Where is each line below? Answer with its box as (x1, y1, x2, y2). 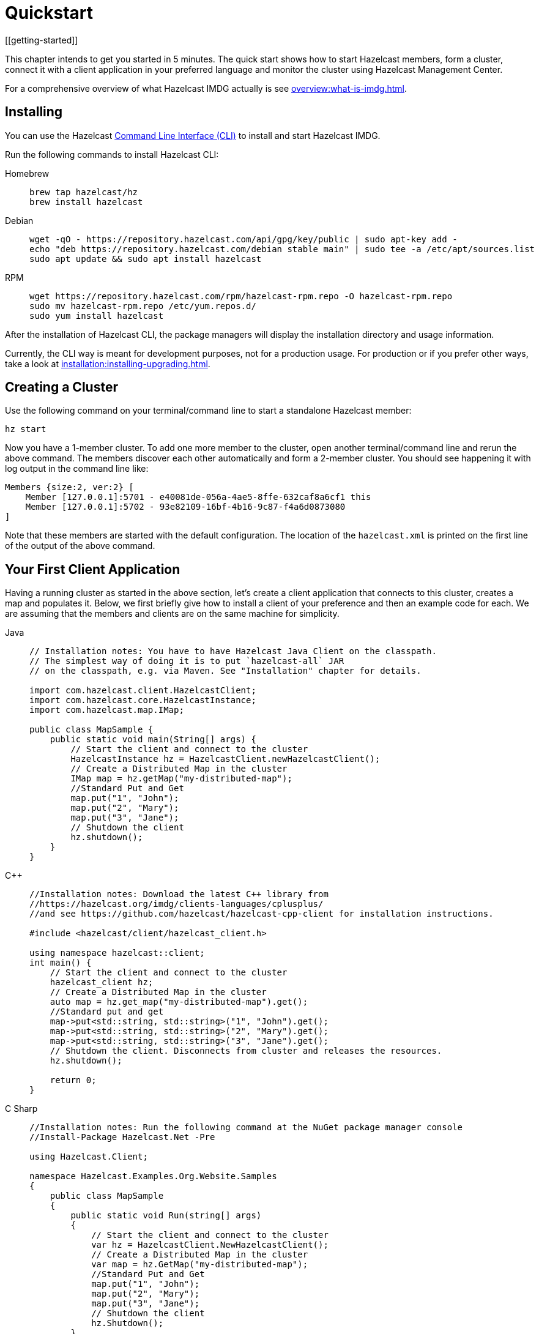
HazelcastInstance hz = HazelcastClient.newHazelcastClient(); (70, 754, 381, 764)
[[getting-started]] (5, 34, 78, 45)
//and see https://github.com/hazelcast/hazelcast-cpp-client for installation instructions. (29, 909, 494, 919)
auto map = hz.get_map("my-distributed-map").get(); (50, 997, 308, 1007)
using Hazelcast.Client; (29, 1152, 148, 1162)
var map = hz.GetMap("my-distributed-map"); (91, 1259, 308, 1270)
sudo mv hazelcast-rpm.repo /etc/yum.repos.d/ (29, 300, 256, 311)
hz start (5, 424, 46, 434)
